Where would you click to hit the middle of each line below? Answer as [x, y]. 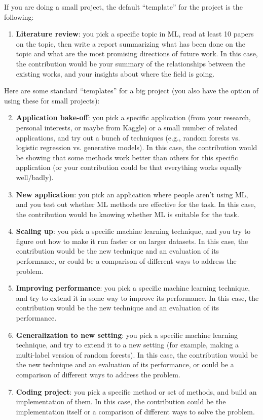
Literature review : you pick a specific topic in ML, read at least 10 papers [135, 34]
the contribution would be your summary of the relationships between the [131, 63]
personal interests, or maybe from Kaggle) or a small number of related [127, 127]
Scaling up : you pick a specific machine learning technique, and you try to [133, 231]
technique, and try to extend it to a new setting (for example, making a [127, 345]
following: [19, 16]
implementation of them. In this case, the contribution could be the [121, 401]
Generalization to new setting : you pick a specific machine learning [127, 335]
